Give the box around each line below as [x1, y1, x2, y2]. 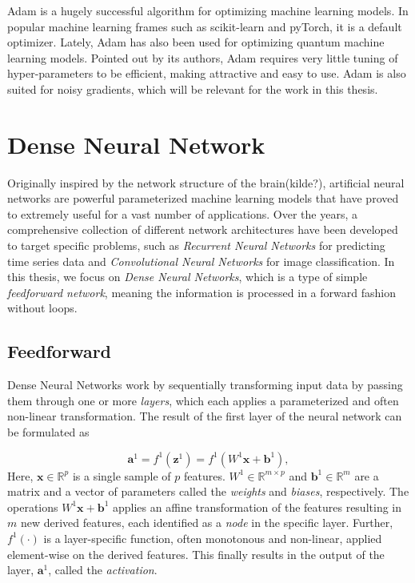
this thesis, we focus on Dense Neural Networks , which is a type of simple [7, 268, 368, 285]
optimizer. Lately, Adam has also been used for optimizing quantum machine [7, 34, 385, 50]
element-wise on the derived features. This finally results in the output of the [7, 545, 385, 562]
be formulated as [7, 424, 90, 440]
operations [7, 498, 58, 515]
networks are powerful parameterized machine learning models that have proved [7, 190, 399, 207]
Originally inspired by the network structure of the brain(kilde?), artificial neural [7, 174, 405, 191]
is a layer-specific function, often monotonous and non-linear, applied [43, 529, 382, 546]
